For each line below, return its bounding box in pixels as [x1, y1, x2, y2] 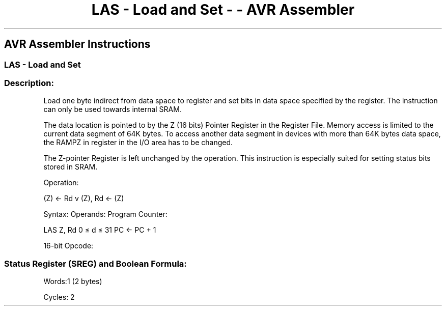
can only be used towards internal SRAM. [43, 105, 182, 114]
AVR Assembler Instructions [4, 38, 151, 51]
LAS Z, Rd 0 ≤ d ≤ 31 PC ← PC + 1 [43, 226, 156, 235]
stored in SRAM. [43, 162, 98, 172]
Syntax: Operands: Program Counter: [43, 210, 168, 219]
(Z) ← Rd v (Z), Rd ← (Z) [43, 194, 124, 203]
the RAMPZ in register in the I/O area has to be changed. [43, 138, 233, 147]
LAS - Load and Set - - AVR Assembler [91, 1, 355, 18]
